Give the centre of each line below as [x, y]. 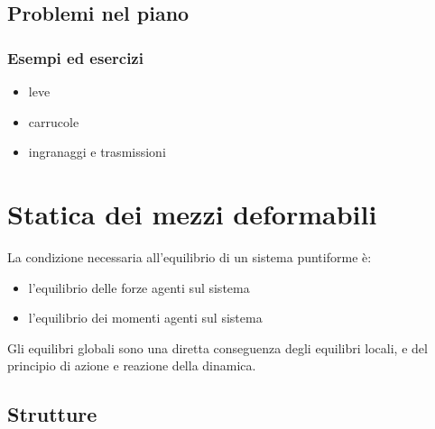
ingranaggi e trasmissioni [97, 152]
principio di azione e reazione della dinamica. [132, 365]
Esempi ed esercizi [75, 57]
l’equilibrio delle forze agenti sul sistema [139, 287]
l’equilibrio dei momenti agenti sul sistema [145, 318]
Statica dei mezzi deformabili [192, 213]
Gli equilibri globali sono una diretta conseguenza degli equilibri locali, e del [217, 347]
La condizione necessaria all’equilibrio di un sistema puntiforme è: [190, 256]
